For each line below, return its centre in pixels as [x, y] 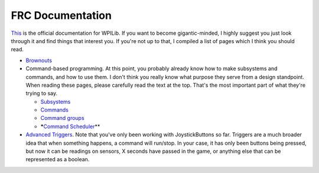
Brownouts [39, 60]
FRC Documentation [61, 15]
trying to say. [42, 93]
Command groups [63, 118]
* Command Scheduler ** [70, 126]
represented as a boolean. [58, 159]
